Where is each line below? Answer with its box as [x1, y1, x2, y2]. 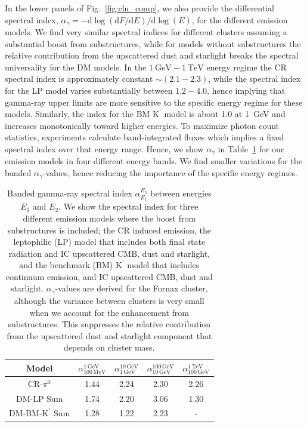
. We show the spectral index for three [58, 200, 199, 213]
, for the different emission [191, 13, 288, 26]
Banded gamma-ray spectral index [7, 187, 132, 199]
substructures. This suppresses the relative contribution [8, 318, 211, 330]
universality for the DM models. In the [5, 60, 147, 73]
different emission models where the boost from [23, 211, 196, 224]
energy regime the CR [206, 60, 287, 73]
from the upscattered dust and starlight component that [7, 329, 212, 342]
